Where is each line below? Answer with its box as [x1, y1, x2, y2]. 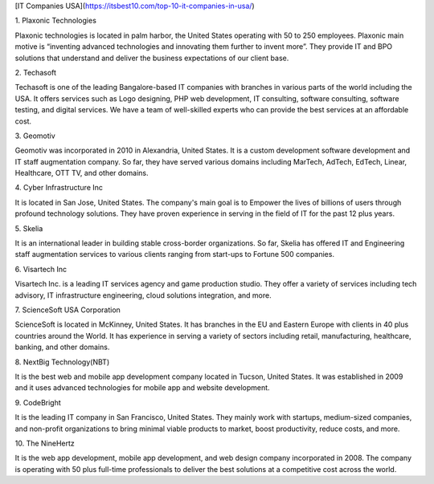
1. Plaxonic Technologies [14, 16, 96, 26]
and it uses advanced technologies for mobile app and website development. [14, 383, 270, 392]
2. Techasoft [14, 67, 56, 77]
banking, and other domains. [14, 342, 110, 352]
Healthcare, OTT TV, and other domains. [14, 169, 149, 178]
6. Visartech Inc [14, 264, 68, 274]
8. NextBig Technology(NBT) [14, 357, 110, 367]
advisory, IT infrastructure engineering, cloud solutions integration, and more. [14, 290, 272, 300]
